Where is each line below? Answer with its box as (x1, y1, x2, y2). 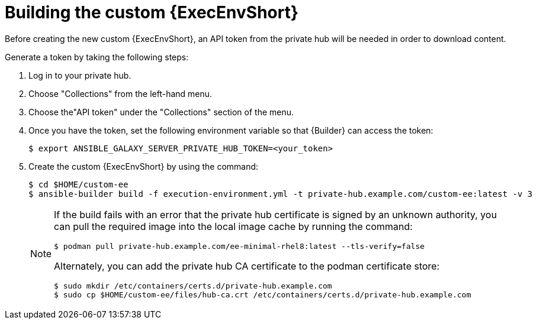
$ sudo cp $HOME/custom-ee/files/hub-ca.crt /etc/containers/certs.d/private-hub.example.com (54, 290, 471, 299)
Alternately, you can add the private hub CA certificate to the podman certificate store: (54, 260, 440, 272)
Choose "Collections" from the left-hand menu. (28, 88, 213, 99)
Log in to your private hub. (28, 70, 131, 80)
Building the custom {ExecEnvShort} (5, 2, 299, 22)
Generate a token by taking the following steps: (5, 51, 189, 62)
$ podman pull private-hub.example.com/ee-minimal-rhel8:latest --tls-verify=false (54, 241, 425, 251)
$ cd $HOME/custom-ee (28, 179, 128, 189)
